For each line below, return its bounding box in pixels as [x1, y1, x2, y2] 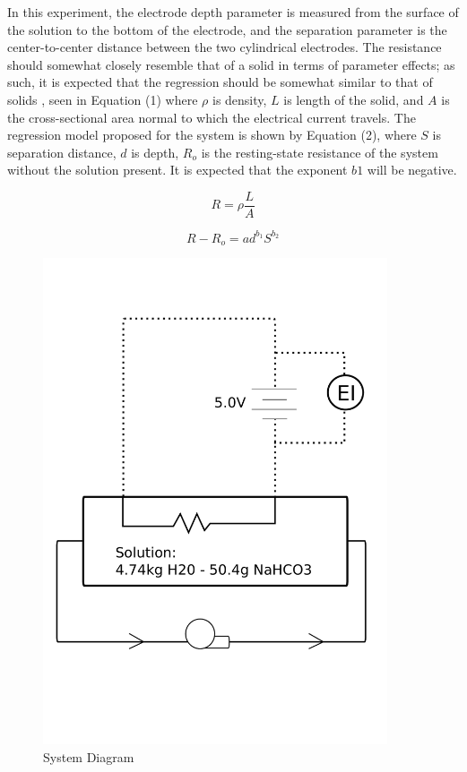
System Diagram [43, 747, 134, 766]
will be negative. [367, 160, 457, 179]
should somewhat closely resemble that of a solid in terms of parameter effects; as [7, 55, 455, 73]
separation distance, [7, 142, 117, 161]
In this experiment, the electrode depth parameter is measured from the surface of [7, 3, 459, 21]
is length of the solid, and [283, 90, 424, 108]
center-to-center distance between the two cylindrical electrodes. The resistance [7, 38, 442, 56]
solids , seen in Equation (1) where [7, 90, 198, 108]
